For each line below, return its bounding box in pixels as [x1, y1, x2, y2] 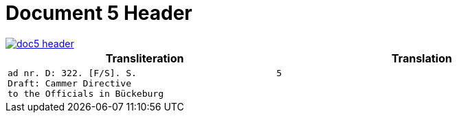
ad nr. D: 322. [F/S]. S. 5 [8, 67, 282, 78]
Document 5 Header [5, 1, 192, 25]
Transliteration [105, 51, 184, 65]
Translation [391, 51, 452, 65]
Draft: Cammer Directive [8, 78, 132, 88]
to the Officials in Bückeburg [8, 88, 164, 99]
